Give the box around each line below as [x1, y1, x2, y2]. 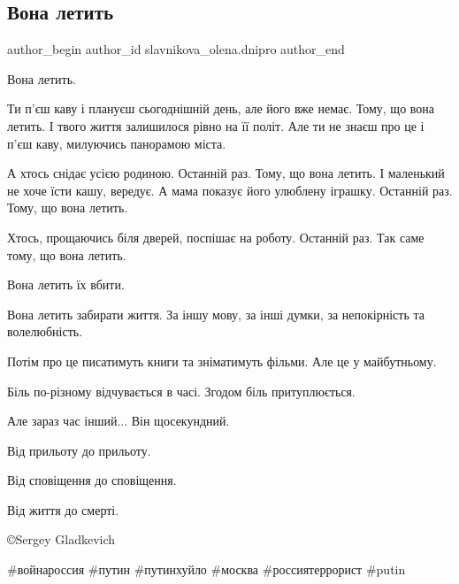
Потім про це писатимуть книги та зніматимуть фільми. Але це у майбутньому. [7, 351, 437, 370]
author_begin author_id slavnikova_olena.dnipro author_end [7, 40, 345, 58]
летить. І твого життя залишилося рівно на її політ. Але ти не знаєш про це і [7, 116, 425, 134]
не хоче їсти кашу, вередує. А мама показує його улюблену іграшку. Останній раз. [7, 181, 453, 199]
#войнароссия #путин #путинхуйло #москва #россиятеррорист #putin [7, 560, 406, 579]
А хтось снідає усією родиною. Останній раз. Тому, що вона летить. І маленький [7, 164, 445, 182]
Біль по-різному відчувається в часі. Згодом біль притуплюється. [7, 381, 356, 400]
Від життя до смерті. [7, 500, 119, 519]
